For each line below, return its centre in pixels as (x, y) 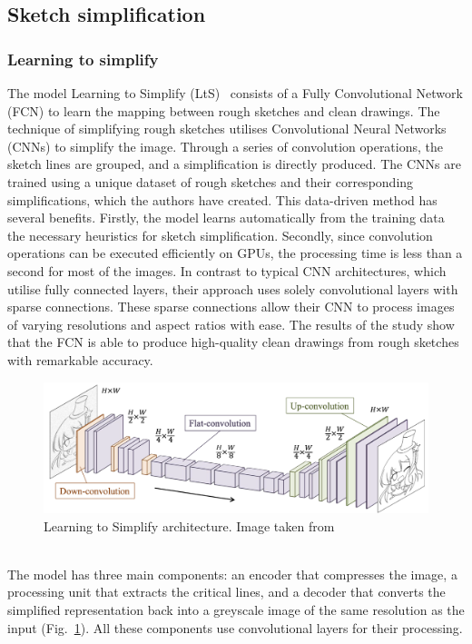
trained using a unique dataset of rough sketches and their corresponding (211, 181)
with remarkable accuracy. (80, 359)
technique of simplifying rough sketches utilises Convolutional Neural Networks (227, 129)
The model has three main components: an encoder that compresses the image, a (232, 574)
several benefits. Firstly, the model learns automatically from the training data (226, 218)
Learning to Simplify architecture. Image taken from (189, 525)
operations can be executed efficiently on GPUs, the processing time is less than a (235, 253)
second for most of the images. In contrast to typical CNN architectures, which (227, 270)
